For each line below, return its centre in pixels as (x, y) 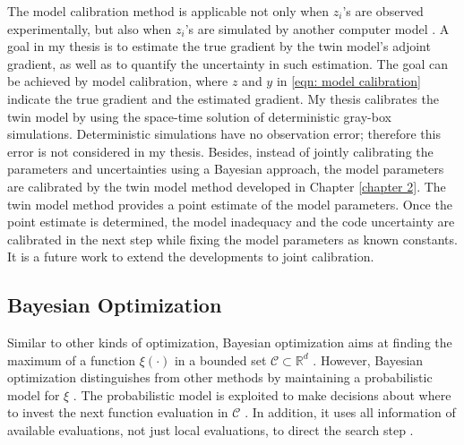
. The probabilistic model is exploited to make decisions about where (262, 394)
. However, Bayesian (368, 359)
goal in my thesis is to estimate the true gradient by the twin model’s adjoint (219, 46)
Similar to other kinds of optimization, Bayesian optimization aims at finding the (230, 342)
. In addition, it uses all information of (350, 412)
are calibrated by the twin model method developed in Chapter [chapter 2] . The (227, 186)
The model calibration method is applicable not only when (168, 11)
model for (34, 394)
